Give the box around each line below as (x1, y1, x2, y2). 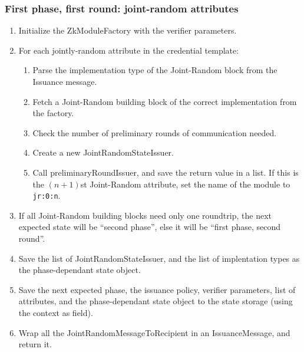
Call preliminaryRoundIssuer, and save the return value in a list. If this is (32, 166, 299, 178)
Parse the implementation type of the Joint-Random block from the (32, 64, 277, 76)
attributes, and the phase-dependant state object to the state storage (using (18, 295, 293, 307)
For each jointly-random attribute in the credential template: (18, 44, 239, 56)
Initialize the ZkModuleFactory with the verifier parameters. (18, 24, 237, 37)
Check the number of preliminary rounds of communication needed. (32, 126, 277, 139)
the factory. (32, 107, 74, 119)
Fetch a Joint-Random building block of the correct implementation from (32, 95, 297, 107)
